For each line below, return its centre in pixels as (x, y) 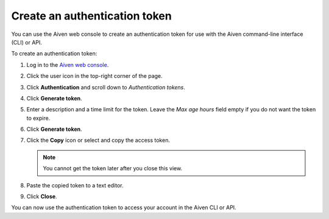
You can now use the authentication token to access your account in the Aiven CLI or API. (124, 207)
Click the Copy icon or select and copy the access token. (98, 141)
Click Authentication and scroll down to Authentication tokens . (106, 87)
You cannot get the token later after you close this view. (113, 169)
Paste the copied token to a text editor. (75, 185)
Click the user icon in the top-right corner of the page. (94, 76)
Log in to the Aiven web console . (68, 64)
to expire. (38, 118)
